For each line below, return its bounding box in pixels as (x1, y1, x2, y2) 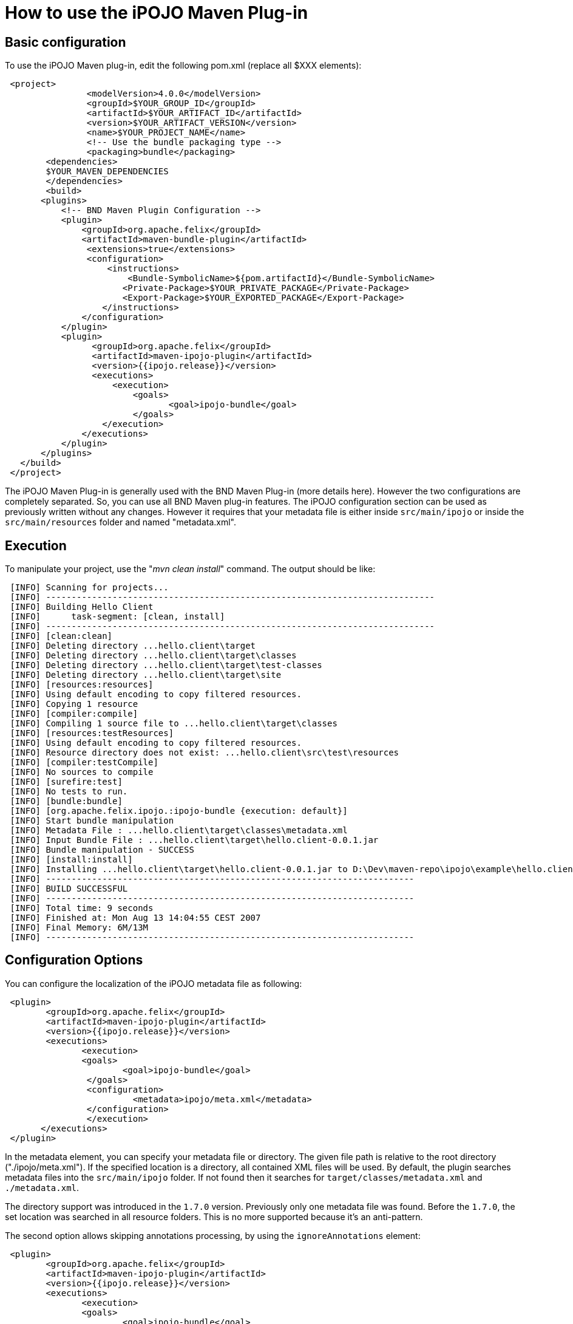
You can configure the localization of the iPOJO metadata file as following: (5, 978, 302, 989)
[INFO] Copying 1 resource (10, 699, 138, 709)
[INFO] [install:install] (10, 855, 133, 865)
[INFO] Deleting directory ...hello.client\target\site (10, 670, 282, 680)
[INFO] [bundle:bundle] (10, 796, 123, 807)
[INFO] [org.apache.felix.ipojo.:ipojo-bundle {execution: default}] (10, 806, 348, 816)
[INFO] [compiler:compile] (10, 709, 138, 719)
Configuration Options (5, 952, 143, 968)
